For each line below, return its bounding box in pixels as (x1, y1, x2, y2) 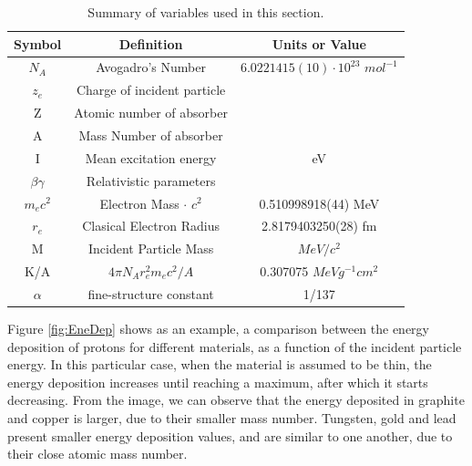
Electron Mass (99, 193, 180, 212)
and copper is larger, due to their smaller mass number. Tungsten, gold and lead (7, 408, 457, 427)
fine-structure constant (87, 284, 214, 303)
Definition (118, 34, 183, 53)
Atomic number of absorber (74, 103, 228, 122)
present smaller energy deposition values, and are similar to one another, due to (7, 426, 453, 445)
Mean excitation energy (85, 148, 217, 167)
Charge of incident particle (76, 80, 226, 99)
